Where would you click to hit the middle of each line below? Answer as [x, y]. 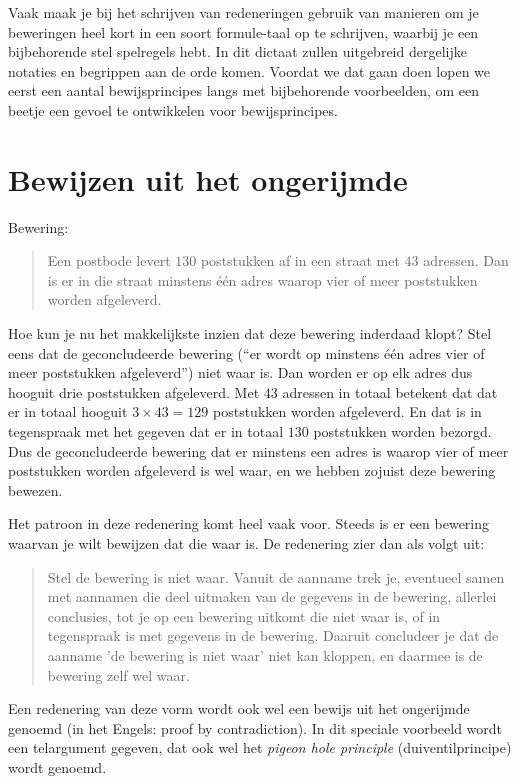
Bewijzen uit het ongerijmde [208, 178]
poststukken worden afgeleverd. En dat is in [347, 411]
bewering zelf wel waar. [118, 674]
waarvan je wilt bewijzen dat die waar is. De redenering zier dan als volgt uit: [246, 543]
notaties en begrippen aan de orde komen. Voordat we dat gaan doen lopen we [249, 70]
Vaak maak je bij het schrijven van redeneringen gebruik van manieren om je [243, 12]
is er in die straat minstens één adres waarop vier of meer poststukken [262, 279]
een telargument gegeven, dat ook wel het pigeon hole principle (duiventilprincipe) [260, 747]
